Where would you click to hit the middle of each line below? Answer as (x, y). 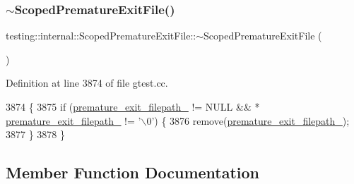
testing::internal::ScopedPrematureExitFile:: (101, 36)
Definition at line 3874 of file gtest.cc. (87, 83)
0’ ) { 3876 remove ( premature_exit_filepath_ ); (248, 120)
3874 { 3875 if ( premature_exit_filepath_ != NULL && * (133, 106)
